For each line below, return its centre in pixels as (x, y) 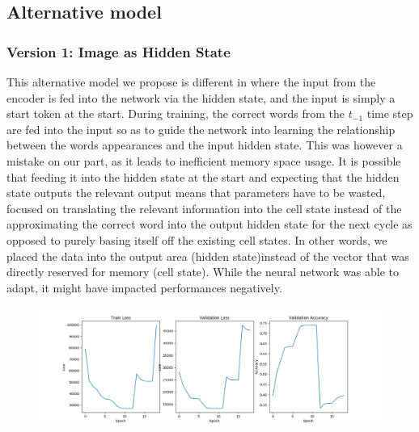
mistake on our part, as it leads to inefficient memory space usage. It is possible (204, 160)
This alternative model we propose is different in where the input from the (191, 82)
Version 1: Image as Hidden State (119, 51)
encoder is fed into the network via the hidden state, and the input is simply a (201, 97)
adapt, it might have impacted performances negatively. (144, 287)
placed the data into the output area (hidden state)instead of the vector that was (208, 256)
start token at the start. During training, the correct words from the (176, 113)
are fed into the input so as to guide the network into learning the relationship (201, 129)
